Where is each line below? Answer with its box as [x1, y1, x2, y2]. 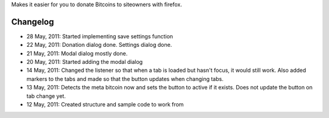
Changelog [11, 16, 54, 27]
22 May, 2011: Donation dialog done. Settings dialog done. [26, 41, 172, 49]
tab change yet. [26, 92, 66, 100]
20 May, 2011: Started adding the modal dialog [26, 58, 143, 66]
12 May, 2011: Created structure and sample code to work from [26, 101, 184, 108]
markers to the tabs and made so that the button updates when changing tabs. [26, 75, 224, 82]
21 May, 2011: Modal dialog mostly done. [26, 49, 128, 57]
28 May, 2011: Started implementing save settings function [26, 32, 174, 40]
